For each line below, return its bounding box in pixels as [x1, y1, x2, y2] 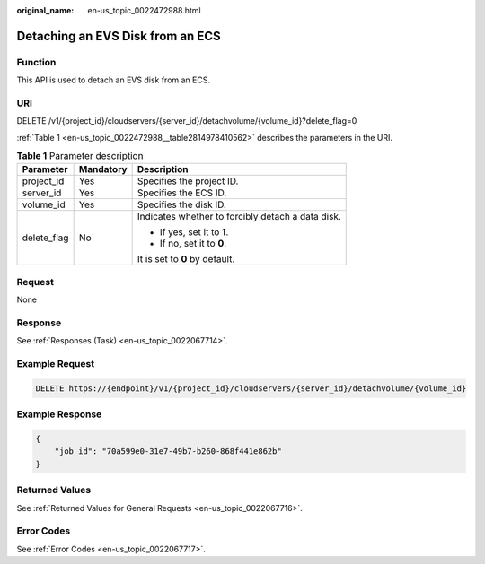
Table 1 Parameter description [16, 150, 144, 162]
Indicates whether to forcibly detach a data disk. [137, 211, 341, 223]
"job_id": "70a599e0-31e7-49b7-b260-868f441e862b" [54, 447, 282, 456]
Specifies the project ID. [137, 175, 239, 187]
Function [16, 56, 57, 68]
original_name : [16, 5, 75, 15]
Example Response [16, 408, 102, 421]
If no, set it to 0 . [159, 238, 227, 250]
